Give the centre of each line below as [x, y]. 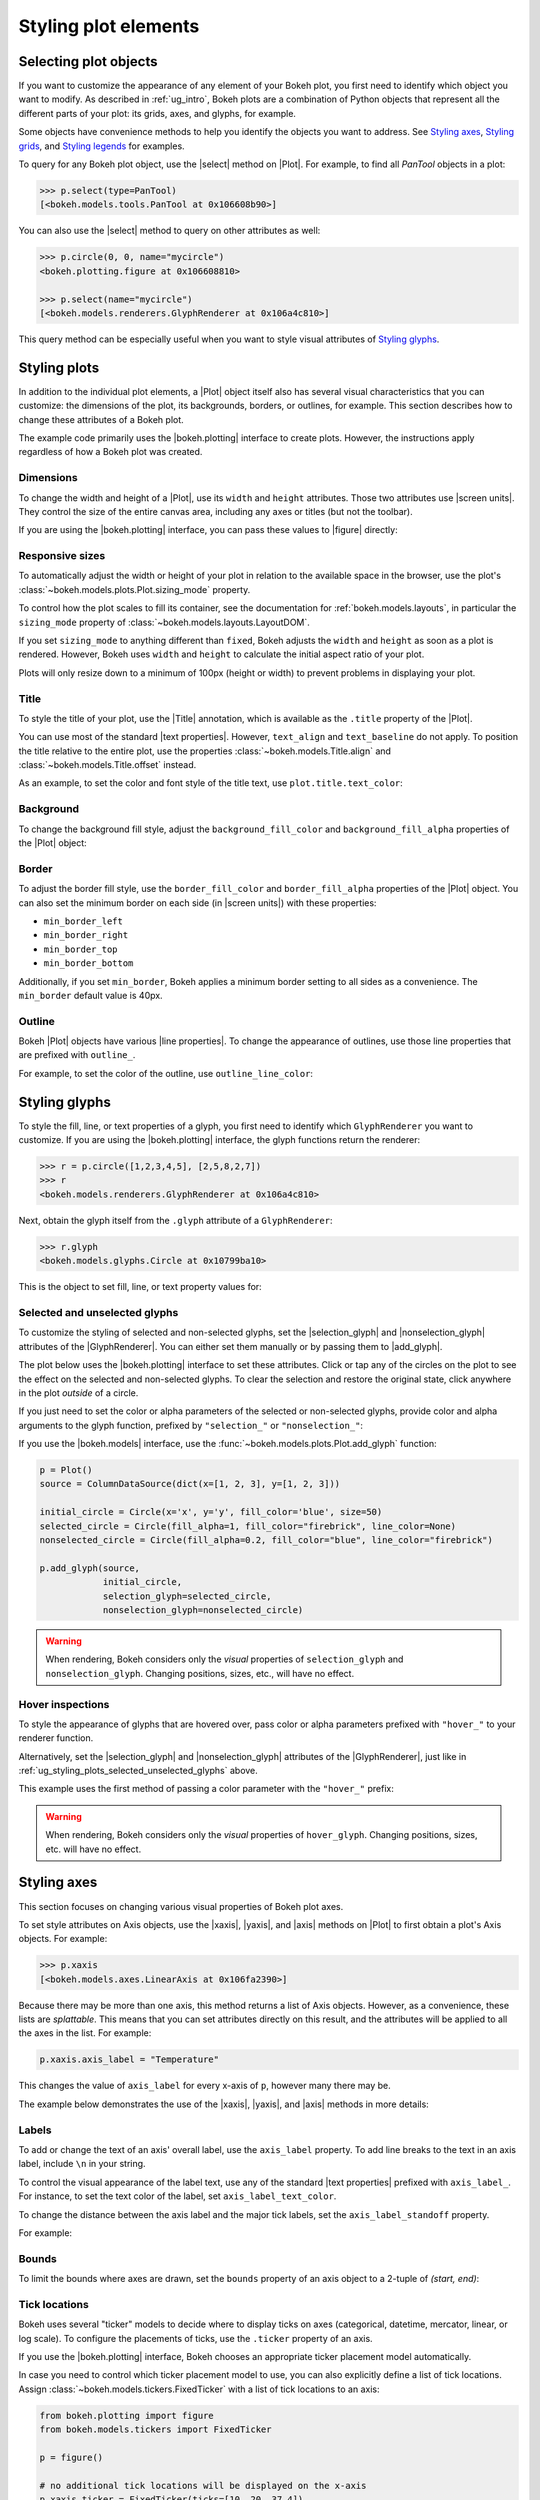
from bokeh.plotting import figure [126, 2415]
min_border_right [86, 935]
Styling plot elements [109, 26]
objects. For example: [63, 1939]
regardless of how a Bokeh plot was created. [110, 452]
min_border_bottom [88, 963]
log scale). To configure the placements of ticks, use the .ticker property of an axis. [196, 2338]
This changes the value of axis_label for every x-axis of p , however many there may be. [205, 2086]
